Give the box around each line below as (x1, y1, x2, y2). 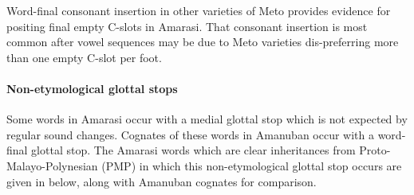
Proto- (359, 142, 391, 158)
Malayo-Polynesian (6, 157, 98, 174)
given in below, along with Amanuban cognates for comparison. (6, 173, 317, 189)
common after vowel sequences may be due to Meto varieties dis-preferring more (6, 33, 399, 50)
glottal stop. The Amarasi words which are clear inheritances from (31, 142, 356, 158)
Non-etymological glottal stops (6, 80, 178, 96)
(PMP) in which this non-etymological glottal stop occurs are (101, 157, 402, 174)
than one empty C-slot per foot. (6, 49, 162, 65)
